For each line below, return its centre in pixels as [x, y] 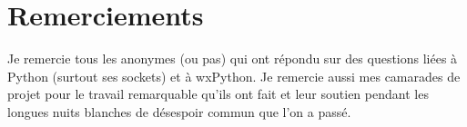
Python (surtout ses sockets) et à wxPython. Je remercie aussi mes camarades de [234, 76]
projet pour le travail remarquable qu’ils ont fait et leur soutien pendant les [218, 94]
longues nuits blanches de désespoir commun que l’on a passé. [179, 111]
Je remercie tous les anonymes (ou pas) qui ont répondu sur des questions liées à [233, 59]
